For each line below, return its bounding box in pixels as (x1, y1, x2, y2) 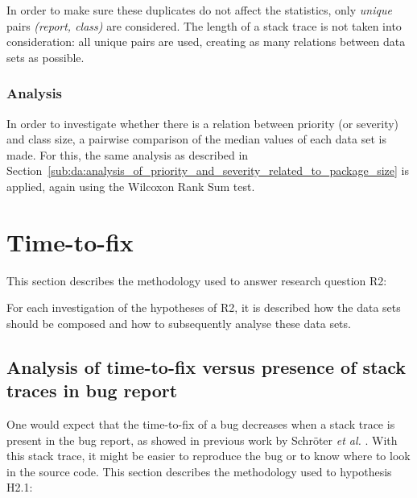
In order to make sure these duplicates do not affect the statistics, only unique (6, 2, 392, 18)
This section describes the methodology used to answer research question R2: (6, 272, 387, 288)
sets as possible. (6, 48, 85, 65)
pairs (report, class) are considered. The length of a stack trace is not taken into (6, 17, 402, 34)
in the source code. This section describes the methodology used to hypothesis (6, 463, 392, 479)
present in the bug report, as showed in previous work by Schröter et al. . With (6, 431, 398, 448)
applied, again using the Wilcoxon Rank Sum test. (6, 177, 255, 194)
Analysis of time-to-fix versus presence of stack (6, 354, 407, 379)
